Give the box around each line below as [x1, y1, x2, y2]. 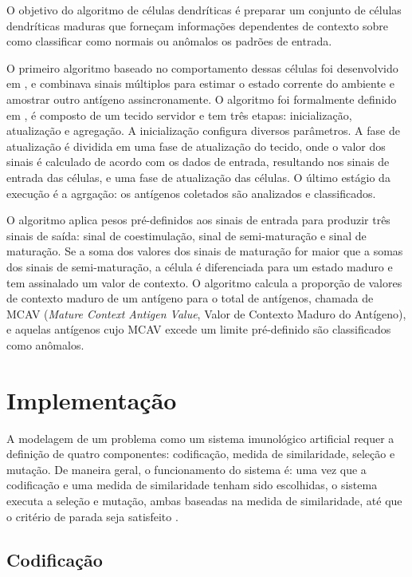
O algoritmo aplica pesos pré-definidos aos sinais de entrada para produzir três [6, 211, 390, 228]
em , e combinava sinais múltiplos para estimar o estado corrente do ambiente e [6, 75, 394, 92]
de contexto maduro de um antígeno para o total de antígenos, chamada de [6, 290, 374, 306]
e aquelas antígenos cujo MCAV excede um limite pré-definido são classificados [6, 321, 391, 338]
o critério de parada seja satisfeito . [6, 508, 179, 524]
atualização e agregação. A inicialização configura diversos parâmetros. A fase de [6, 122, 400, 139]
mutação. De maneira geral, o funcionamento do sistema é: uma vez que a [6, 460, 367, 477]
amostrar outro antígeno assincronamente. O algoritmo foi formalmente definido [6, 90, 397, 107]
